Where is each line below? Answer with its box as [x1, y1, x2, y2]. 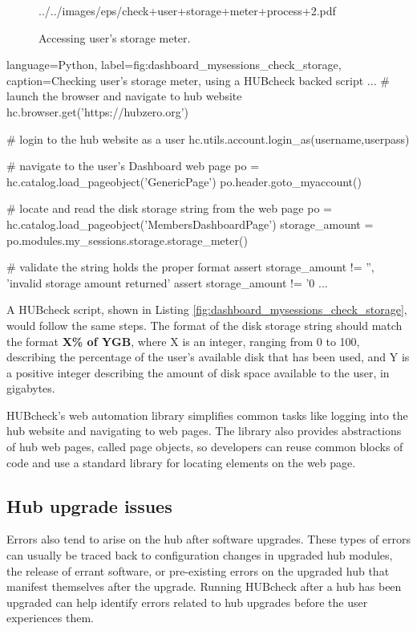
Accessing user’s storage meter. [38, 29, 191, 46]
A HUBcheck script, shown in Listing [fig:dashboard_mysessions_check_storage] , [6, 301, 407, 318]
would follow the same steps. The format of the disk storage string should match [6, 316, 403, 333]
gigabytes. [6, 380, 55, 397]
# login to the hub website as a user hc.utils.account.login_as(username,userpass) [6, 130, 410, 147]
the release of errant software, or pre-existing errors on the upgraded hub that [6, 562, 390, 579]
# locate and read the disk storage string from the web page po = [6, 200, 332, 217]
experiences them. [6, 609, 94, 626]
